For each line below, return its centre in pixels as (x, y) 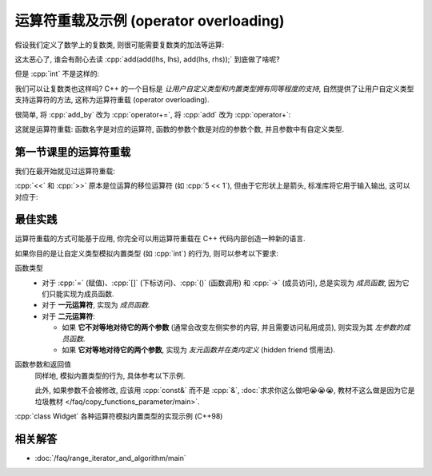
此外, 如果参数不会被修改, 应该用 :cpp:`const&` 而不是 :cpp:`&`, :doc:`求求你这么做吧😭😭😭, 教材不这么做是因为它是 (225, 391)
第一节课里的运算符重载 (73, 152)
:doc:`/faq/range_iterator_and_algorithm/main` (111, 458)
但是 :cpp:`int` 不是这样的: (57, 74)
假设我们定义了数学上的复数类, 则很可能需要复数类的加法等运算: (120, 45)
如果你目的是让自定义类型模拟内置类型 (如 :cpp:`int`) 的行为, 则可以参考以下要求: (147, 253)
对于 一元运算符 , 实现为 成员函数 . (96, 305)
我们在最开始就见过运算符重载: (65, 171)
